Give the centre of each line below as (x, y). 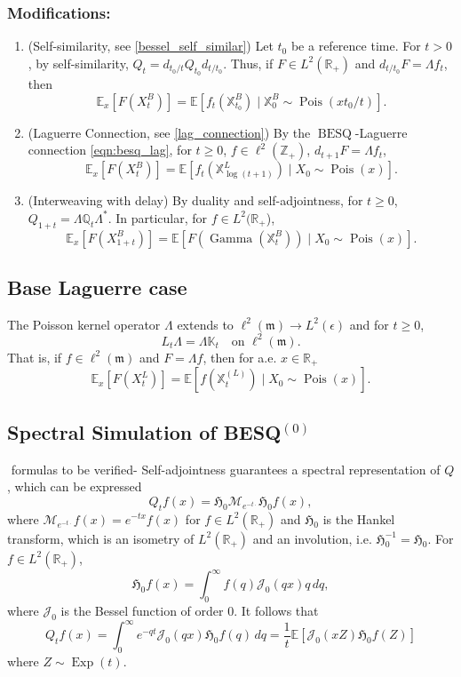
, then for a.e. (240, 357)
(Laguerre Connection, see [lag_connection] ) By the (169, 132)
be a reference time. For (356, 46)
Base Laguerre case (97, 287)
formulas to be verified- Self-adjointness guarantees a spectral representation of (226, 469)
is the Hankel (359, 518)
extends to (205, 324)
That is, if (35, 357)
